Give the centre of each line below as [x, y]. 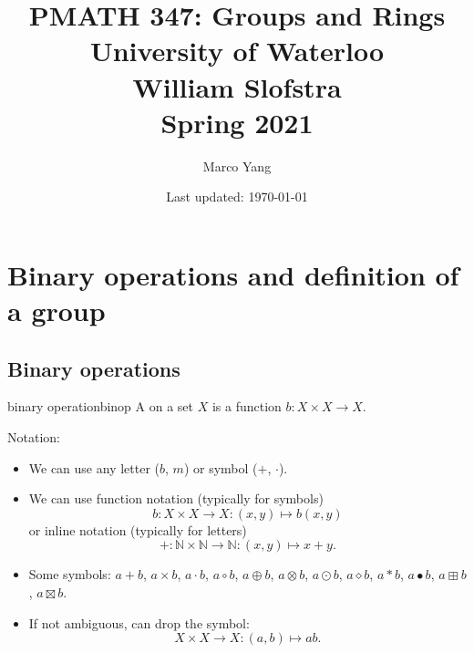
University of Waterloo [237, 51]
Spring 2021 [237, 122]
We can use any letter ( [94, 467]
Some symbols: [70, 574]
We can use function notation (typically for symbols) [176, 498]
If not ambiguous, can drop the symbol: [139, 622]
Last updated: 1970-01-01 [237, 197]
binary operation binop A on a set [100, 406]
